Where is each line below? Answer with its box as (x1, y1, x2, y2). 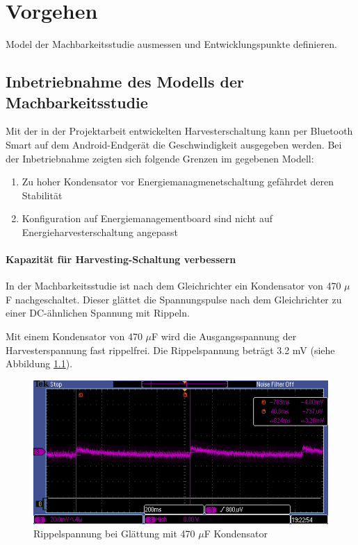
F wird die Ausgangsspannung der (152, 329, 297, 344)
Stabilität (22, 187, 63, 202)
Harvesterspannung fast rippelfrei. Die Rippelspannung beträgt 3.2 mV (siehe (6, 342, 335, 357)
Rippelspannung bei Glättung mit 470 (33, 526, 195, 541)
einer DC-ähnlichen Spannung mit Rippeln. (6, 305, 190, 320)
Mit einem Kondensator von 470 (6, 329, 143, 344)
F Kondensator (204, 526, 268, 541)
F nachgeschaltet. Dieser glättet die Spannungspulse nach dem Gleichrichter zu (6, 292, 342, 306)
